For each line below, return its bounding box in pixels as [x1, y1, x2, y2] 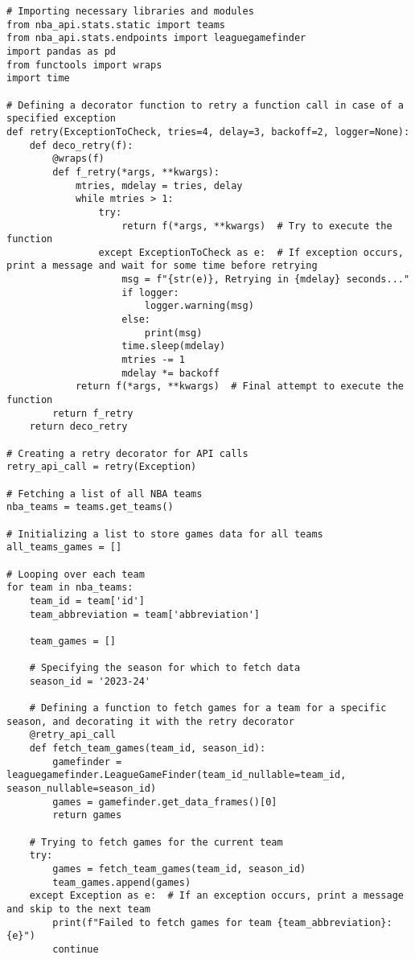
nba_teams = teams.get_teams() [6, 501, 174, 513]
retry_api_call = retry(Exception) [6, 461, 197, 473]
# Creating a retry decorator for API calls [6, 447, 249, 459]
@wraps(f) [52, 153, 105, 165]
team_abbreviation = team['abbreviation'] [29, 608, 260, 620]
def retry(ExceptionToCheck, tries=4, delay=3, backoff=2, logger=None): [6, 126, 410, 138]
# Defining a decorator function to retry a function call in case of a [6, 99, 404, 111]
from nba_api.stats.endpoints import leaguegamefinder [6, 32, 306, 44]
